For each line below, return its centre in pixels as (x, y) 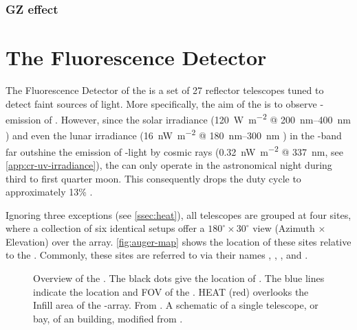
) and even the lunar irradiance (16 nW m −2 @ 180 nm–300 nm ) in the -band (174, 134)
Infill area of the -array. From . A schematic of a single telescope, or (176, 305)
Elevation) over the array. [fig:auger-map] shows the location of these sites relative (178, 241)
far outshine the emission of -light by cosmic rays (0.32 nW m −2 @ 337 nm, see (175, 150)
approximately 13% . (49, 192)
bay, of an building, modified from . (108, 318)
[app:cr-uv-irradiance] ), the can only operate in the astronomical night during (169, 164)
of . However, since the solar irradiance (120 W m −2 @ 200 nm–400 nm (197, 118)
